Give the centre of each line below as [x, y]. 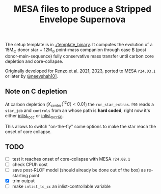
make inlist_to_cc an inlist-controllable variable [61, 186]
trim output [24, 181]
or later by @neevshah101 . [32, 76]
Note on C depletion [36, 92]
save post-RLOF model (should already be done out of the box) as [79, 170]
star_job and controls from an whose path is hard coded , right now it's [78, 111]
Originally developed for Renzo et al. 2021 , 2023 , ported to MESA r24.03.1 [80, 71]
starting [20, 176]
